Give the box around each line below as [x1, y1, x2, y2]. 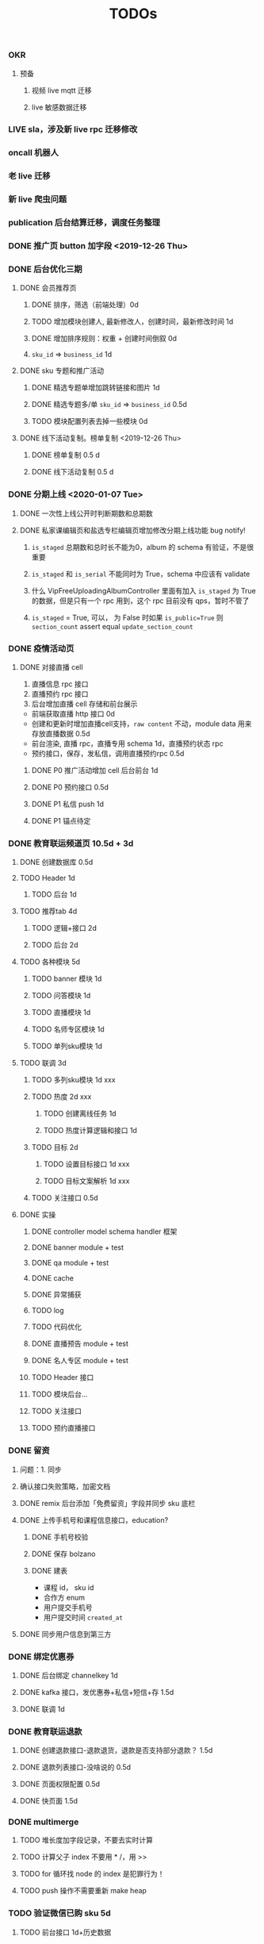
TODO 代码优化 [31, 1322, 82, 1331]
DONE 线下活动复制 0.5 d [31, 467, 114, 477]
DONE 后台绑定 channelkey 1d [19, 1670, 119, 1680]
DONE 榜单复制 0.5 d [31, 450, 101, 460]
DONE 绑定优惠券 [8, 1651, 75, 1662]
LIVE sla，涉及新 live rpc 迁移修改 [8, 124, 138, 135]
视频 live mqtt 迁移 [31, 85, 92, 95]
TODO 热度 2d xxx [31, 1092, 92, 1101]
